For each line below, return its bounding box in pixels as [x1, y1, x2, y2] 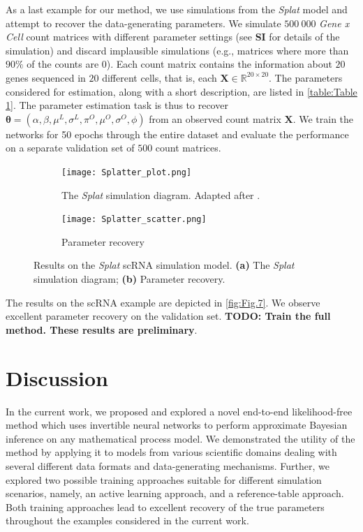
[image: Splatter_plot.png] [61, 167, 192, 177]
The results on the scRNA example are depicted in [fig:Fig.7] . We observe [6, 295, 320, 309]
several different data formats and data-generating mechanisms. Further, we [6, 458, 329, 473]
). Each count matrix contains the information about [106, 57, 332, 71]
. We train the [292, 111, 354, 126]
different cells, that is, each [102, 70, 217, 84]
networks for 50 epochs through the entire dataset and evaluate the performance [6, 126, 349, 141]
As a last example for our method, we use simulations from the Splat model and [6, 2, 348, 16]
